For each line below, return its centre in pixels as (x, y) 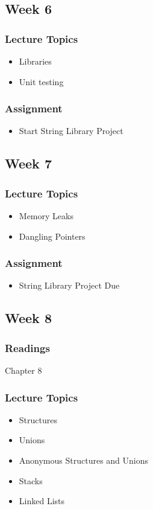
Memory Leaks (46, 216)
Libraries (35, 61)
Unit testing (41, 81)
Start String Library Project (71, 131)
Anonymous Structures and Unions (84, 460)
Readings (27, 347)
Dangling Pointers (52, 236)
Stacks (31, 480)
